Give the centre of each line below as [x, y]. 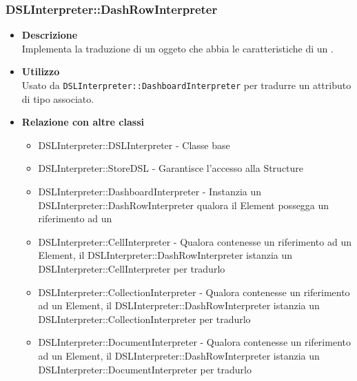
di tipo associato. [58, 98]
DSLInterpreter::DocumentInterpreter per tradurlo [145, 369]
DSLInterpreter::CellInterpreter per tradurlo [132, 268]
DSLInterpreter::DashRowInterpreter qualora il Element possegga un [184, 205]
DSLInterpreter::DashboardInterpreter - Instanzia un [150, 192]
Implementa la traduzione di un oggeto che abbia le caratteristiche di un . [177, 48]
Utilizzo [41, 71]
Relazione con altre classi [83, 122]
